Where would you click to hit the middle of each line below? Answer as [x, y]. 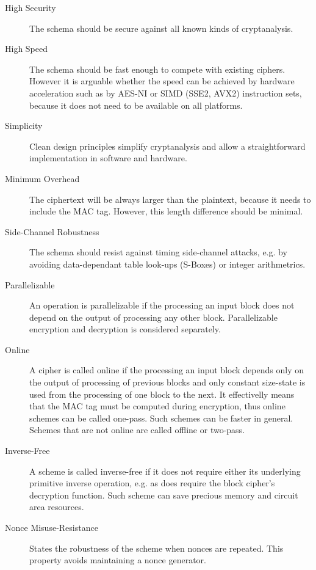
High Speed [27, 49]
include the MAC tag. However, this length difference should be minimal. [166, 211]
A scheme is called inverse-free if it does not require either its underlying [165, 471]
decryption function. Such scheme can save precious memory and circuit [164, 495]
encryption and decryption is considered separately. [125, 329]
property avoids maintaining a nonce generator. [118, 560]
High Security [31, 7]
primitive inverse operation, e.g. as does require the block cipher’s [152, 483]
